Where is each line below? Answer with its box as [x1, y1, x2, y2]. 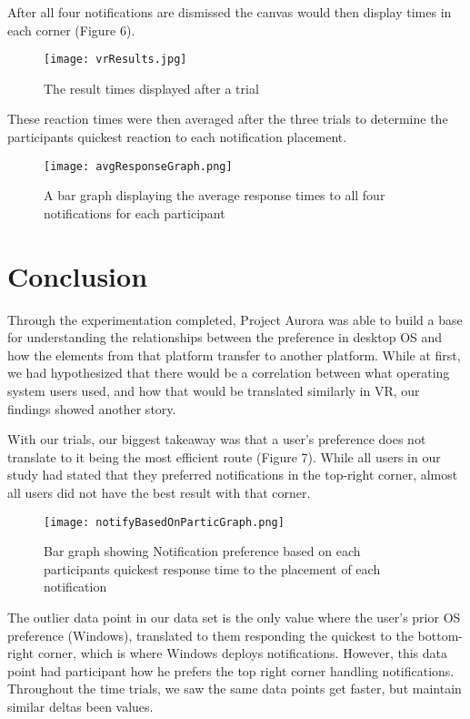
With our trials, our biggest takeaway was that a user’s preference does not [7, 430, 426, 449]
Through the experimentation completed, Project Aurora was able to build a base [7, 309, 463, 329]
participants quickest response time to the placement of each [44, 559, 381, 578]
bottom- [417, 625, 463, 644]
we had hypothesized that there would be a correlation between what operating [7, 363, 450, 382]
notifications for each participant [44, 203, 225, 222]
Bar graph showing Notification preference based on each [44, 542, 361, 561]
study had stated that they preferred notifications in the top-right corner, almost [7, 465, 458, 484]
